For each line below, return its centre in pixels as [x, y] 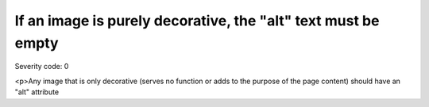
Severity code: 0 [42, 67]
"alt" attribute [37, 92]
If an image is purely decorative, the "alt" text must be [197, 21]
